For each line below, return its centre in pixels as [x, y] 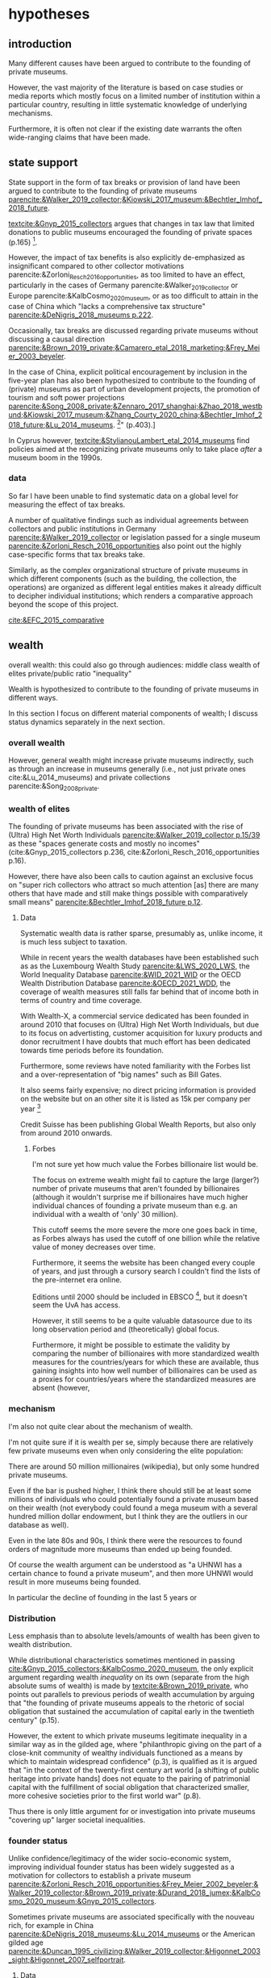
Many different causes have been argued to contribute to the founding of [130, 63]
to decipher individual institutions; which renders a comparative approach [131, 596]
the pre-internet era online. [77, 1279]
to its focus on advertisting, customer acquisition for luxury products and [141, 1033]
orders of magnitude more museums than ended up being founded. [120, 1549]
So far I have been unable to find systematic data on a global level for [124, 496]
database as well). [39, 1524]
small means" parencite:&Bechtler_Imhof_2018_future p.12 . [106, 902]
